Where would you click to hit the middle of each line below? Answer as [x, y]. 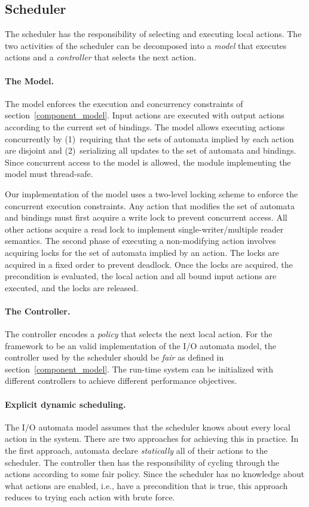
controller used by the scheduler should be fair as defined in [114, 357]
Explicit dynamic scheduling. [65, 404]
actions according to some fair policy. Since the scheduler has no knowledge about [155, 474]
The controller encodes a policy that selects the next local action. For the [139, 334]
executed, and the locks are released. [72, 287]
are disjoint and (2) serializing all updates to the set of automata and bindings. [151, 150]
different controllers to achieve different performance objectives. [121, 381]
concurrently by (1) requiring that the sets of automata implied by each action [149, 138]
